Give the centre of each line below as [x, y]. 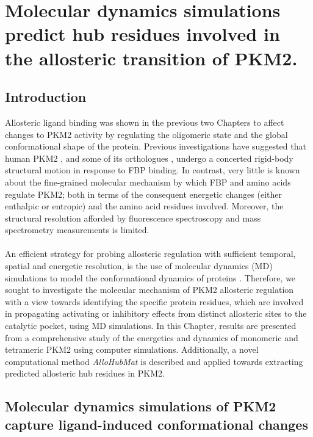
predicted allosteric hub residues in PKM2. [85, 373]
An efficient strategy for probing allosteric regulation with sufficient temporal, [150, 254]
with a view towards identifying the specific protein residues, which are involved [154, 301]
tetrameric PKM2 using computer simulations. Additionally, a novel [132, 349]
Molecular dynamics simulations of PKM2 [141, 406]
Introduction [46, 97]
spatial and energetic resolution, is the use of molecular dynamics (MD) [139, 266]
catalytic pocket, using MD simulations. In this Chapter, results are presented [151, 326]
